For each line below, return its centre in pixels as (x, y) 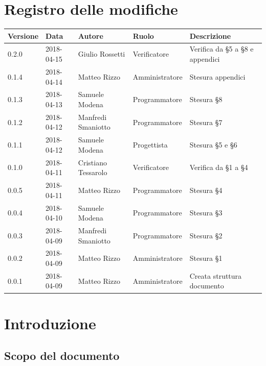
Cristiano (92, 162)
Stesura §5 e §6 (213, 145)
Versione (23, 35)
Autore (91, 35)
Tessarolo (93, 172)
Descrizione (210, 35)
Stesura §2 (206, 235)
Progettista (150, 145)
